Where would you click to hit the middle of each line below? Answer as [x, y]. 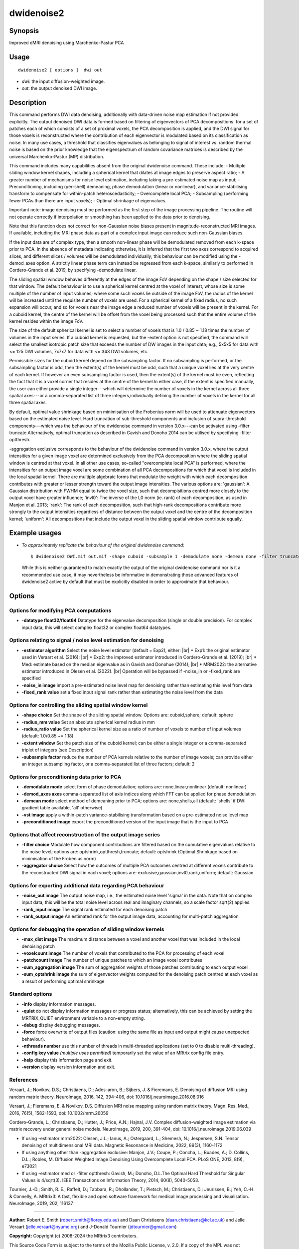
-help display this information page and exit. [67, 1060]
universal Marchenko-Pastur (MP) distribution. [57, 156]
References [23, 1080]
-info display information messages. [59, 1004]
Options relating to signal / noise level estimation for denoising [86, 640]
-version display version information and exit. [69, 1067]
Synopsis [24, 31]
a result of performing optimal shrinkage [63, 981]
